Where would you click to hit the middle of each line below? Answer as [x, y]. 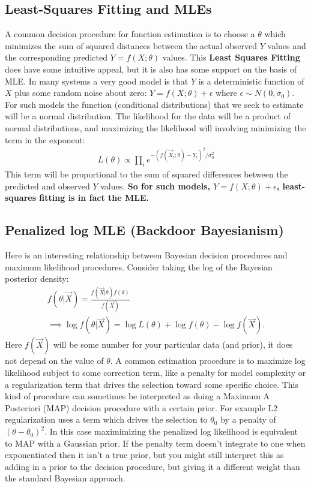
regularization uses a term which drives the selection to [106, 419]
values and [287, 45]
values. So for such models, [155, 186]
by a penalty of [248, 419]
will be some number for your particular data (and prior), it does [173, 344]
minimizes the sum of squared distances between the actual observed [131, 45]
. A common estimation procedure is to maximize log [208, 361]
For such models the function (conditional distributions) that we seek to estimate [154, 104]
